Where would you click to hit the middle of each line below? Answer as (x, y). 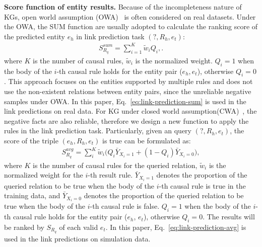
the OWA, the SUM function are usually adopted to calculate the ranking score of (131, 26)
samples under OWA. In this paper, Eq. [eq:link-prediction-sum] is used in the (125, 101)
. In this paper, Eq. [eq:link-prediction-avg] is (176, 227)
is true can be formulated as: (147, 140)
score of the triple (31, 140)
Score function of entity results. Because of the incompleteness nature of (123, 7)
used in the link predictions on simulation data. (77, 238)
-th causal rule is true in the (202, 185)
